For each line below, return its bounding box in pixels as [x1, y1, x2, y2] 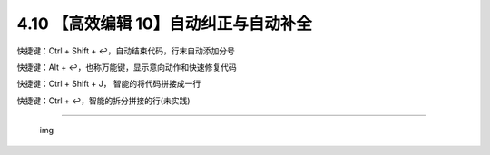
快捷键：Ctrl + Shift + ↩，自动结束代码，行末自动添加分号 [16, 45, 235, 56]
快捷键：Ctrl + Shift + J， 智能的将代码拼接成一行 [16, 78, 201, 90]
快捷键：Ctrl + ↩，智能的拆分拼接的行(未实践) [16, 95, 191, 106]
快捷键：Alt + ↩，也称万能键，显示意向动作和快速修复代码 [16, 62, 237, 73]
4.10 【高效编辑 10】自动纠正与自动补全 [16, 14, 312, 34]
